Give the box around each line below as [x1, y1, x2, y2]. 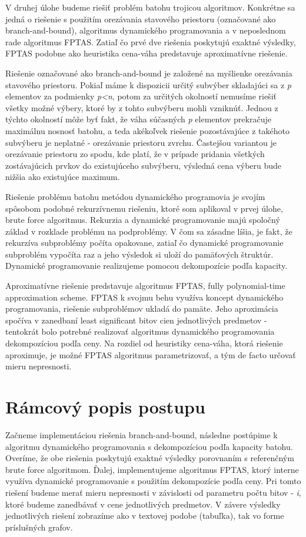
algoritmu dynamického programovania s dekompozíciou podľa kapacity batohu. [5, 440, 293, 452]
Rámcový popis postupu [5, 395, 205, 418]
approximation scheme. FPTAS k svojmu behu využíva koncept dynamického [5, 291, 284, 303]
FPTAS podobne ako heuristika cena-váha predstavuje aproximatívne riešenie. [5, 47, 288, 59]
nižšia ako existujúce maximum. [5, 171, 120, 183]
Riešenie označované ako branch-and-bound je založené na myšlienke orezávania [5, 66, 292, 79]
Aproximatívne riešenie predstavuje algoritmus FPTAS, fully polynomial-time [5, 279, 285, 292]
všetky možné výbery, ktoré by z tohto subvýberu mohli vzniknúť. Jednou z [5, 101, 278, 114]
